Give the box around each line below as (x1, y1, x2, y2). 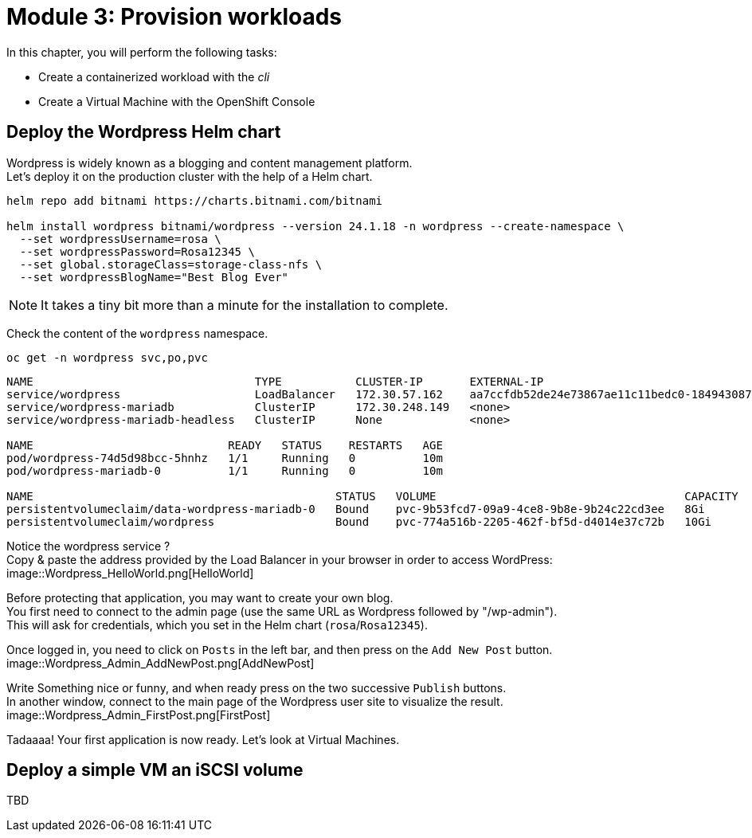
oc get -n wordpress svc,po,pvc (6, 350, 208, 364)
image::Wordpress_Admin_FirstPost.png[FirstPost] (6, 707, 271, 722)
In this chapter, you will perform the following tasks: (6, 45, 277, 59)
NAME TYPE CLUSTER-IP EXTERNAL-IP (6, 374, 544, 388)
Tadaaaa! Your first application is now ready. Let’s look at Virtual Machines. (6, 732, 400, 746)
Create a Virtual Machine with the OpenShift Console (38, 94, 315, 108)
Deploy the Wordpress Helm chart (6, 122, 281, 143)
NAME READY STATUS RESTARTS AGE (6, 438, 443, 452)
